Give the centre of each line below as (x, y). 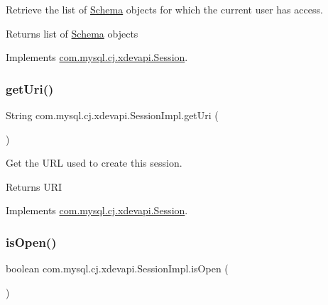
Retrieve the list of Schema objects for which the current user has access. (164, 9)
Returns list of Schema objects (72, 33)
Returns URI (34, 186)
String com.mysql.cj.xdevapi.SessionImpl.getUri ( (112, 115)
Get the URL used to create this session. (94, 163)
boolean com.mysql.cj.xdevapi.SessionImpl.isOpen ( (117, 268)
